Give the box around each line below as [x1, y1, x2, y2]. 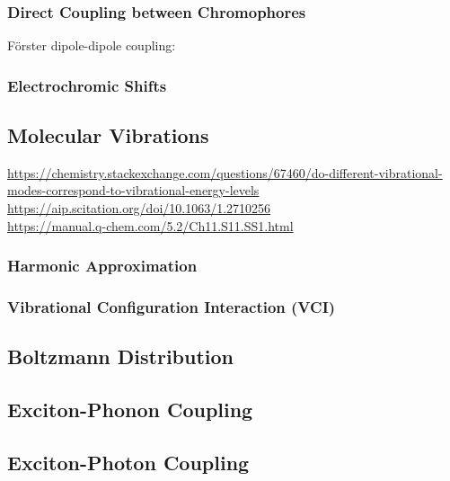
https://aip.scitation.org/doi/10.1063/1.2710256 [7, 199, 271, 218]
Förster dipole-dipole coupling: [7, 36, 176, 55]
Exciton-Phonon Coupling [7, 396, 253, 423]
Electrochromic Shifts [7, 74, 167, 96]
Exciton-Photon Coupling [7, 448, 250, 476]
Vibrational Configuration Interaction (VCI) [7, 296, 336, 317]
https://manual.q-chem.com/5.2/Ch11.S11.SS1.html [7, 216, 294, 235]
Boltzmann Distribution [7, 343, 234, 370]
